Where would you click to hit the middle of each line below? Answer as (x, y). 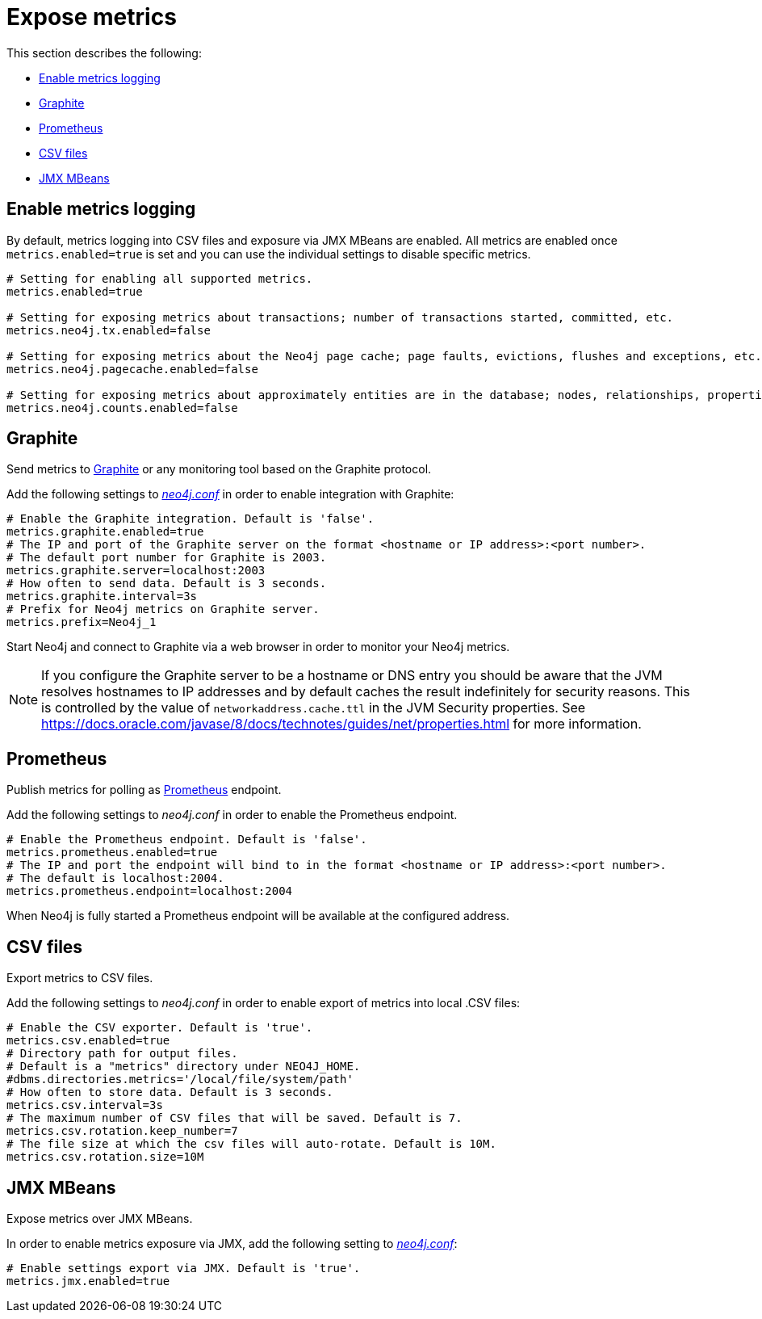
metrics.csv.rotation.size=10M (105, 1157)
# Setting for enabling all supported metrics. (160, 278)
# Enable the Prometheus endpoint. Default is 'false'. (187, 840)
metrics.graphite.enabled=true (105, 532)
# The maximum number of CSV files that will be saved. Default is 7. (234, 1118)
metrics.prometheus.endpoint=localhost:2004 (150, 891)
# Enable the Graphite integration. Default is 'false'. (190, 519)
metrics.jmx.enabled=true (88, 1281)
